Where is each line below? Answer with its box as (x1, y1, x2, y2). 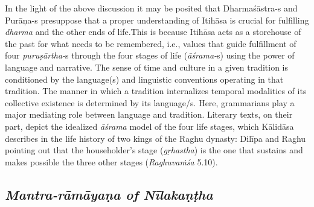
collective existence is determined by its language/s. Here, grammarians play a (5, 96, 295, 109)
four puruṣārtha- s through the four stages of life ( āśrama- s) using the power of (5, 49, 295, 62)
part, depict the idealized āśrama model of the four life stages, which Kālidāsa (5, 119, 294, 132)
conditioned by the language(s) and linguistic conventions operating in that (5, 72, 284, 85)
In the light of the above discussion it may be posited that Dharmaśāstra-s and (5, 2, 298, 14)
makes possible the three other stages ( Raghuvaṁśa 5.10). (5, 155, 218, 168)
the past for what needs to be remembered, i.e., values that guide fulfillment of (5, 37, 296, 49)
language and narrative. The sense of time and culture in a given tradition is (5, 60, 289, 73)
